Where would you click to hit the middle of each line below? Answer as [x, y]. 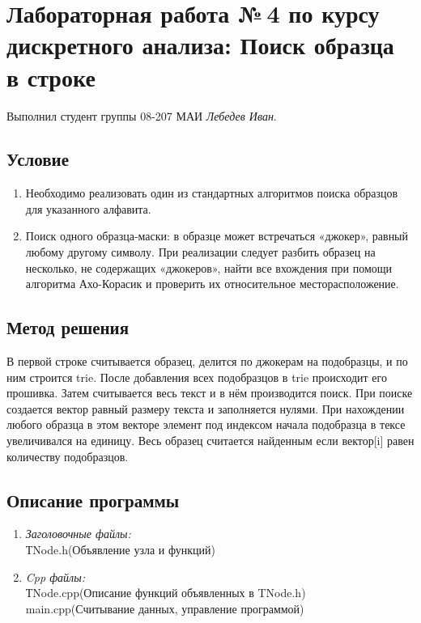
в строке [51, 76]
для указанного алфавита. [88, 208]
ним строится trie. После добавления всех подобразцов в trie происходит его [197, 377]
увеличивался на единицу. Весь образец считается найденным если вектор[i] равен [210, 441]
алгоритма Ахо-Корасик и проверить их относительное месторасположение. [212, 284]
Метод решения [68, 327]
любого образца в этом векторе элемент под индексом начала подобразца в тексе [206, 424]
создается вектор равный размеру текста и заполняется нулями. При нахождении [206, 408]
